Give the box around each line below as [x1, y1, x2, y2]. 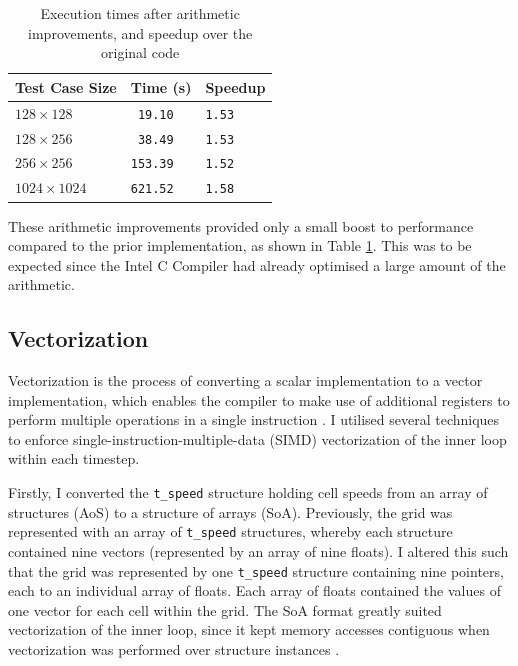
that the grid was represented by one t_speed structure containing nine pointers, [8, 560, 504, 581]
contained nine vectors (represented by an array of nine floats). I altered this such [8, 540, 509, 561]
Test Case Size [15, 76, 117, 97]
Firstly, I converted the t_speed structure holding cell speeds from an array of [8, 482, 488, 503]
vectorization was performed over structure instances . [8, 638, 340, 659]
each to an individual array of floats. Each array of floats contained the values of [8, 580, 501, 601]
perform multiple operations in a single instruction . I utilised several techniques [8, 409, 500, 430]
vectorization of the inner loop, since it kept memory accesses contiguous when [8, 619, 490, 640]
